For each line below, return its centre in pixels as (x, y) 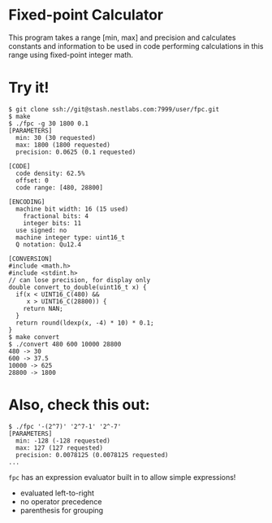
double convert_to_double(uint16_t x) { (78, 287)
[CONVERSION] (30, 259)
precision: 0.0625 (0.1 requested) (76, 152)
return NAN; (43, 308)
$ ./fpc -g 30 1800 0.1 (49, 124)
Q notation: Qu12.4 (49, 244)
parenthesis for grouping (62, 510)
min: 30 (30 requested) (56, 137)
